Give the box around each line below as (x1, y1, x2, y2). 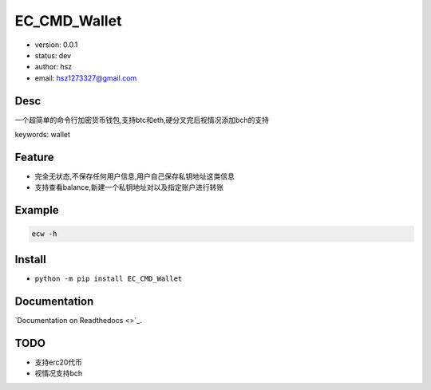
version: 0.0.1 (34, 40, 78, 49)
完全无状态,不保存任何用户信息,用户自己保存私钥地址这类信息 (34, 171, 235, 181)
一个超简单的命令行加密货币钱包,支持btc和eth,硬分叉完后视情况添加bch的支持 (14, 115, 269, 124)
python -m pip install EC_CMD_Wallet (34, 274, 183, 283)
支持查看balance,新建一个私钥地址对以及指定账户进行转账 (34, 183, 224, 192)
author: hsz (34, 62, 73, 72)
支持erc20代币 (34, 357, 83, 367)
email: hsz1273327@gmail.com (34, 73, 137, 83)
